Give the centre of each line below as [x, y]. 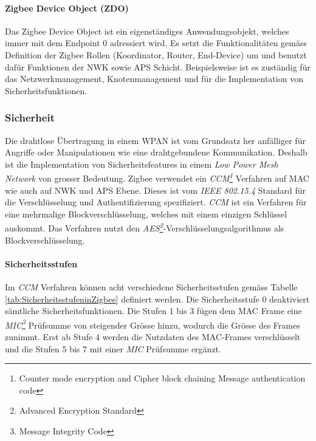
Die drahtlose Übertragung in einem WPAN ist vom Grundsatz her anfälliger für [155, 140]
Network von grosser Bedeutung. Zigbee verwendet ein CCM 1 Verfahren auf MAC [157, 177]
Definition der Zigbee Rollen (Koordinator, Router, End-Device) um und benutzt [156, 54]
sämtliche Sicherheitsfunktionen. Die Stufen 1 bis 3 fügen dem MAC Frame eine [153, 311]
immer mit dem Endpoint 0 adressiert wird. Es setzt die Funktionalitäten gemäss [156, 43]
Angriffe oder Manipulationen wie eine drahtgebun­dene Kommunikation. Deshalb [156, 152]
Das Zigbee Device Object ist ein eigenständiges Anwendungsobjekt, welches [147, 31]
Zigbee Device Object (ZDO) [67, 8]
